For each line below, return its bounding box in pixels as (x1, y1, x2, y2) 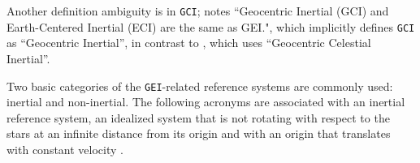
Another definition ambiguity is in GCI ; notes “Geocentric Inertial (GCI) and (6, 2, 389, 19)
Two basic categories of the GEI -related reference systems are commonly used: (6, 77, 393, 94)
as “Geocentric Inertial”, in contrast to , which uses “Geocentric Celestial (6, 34, 371, 51)
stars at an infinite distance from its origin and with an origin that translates (6, 125, 391, 142)
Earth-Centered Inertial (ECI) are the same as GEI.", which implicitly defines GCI (6, 18, 415, 35)
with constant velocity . (6, 140, 123, 157)
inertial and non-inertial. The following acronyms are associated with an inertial (6, 93, 405, 110)
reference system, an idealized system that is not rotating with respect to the (6, 109, 390, 126)
